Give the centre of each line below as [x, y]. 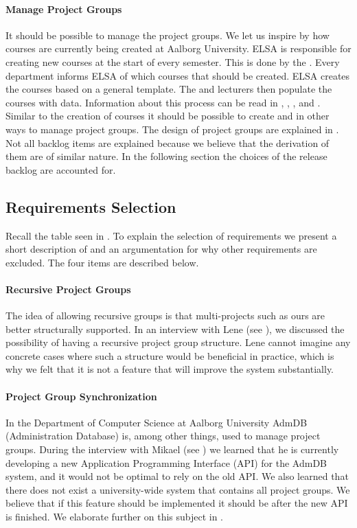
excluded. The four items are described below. [102, 262]
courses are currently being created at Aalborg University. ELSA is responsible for [178, 48]
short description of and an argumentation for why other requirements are [161, 249]
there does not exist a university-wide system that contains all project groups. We [178, 489]
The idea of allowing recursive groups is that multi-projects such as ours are [165, 315]
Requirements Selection [91, 206]
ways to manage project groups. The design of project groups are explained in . [172, 129]
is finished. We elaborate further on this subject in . [115, 517]
